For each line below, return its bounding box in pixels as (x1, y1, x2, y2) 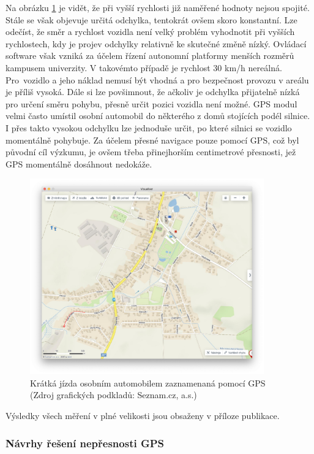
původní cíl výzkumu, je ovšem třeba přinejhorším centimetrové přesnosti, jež (6, 145, 296, 158)
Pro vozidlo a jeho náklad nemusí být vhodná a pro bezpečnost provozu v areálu (6, 73, 309, 86)
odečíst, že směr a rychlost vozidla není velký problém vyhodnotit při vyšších (6, 25, 295, 38)
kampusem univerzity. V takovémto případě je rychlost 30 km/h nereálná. (6, 61, 282, 74)
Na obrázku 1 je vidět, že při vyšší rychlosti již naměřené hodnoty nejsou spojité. (6, 1, 310, 13)
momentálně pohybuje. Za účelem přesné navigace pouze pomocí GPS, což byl (6, 133, 299, 146)
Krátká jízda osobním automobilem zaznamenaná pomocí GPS (30, 376, 266, 389)
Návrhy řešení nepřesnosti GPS (6, 435, 165, 450)
